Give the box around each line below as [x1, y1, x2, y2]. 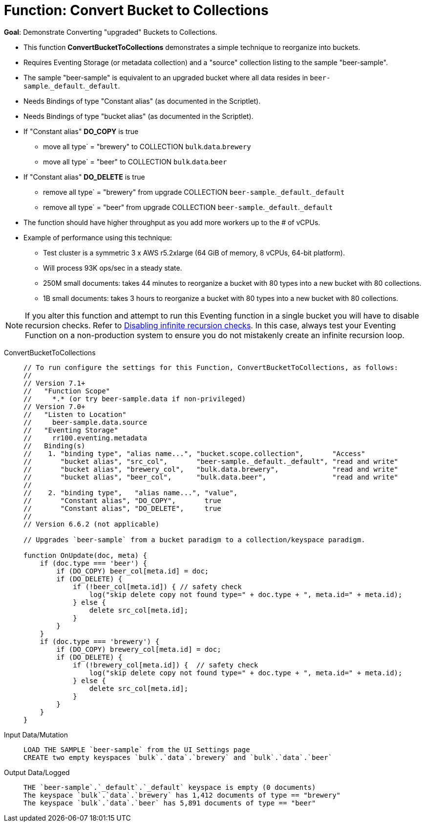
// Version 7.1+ [23, 379, 85, 387]
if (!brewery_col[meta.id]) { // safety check [73, 661, 258, 669]
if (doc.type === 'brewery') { [40, 637, 160, 645]
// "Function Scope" [23, 387, 110, 395]
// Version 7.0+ [23, 402, 85, 411]
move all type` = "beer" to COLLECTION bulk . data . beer [43, 157, 227, 166]
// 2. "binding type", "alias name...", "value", [23, 488, 238, 497]
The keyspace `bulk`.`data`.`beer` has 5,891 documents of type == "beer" [23, 799, 316, 807]
